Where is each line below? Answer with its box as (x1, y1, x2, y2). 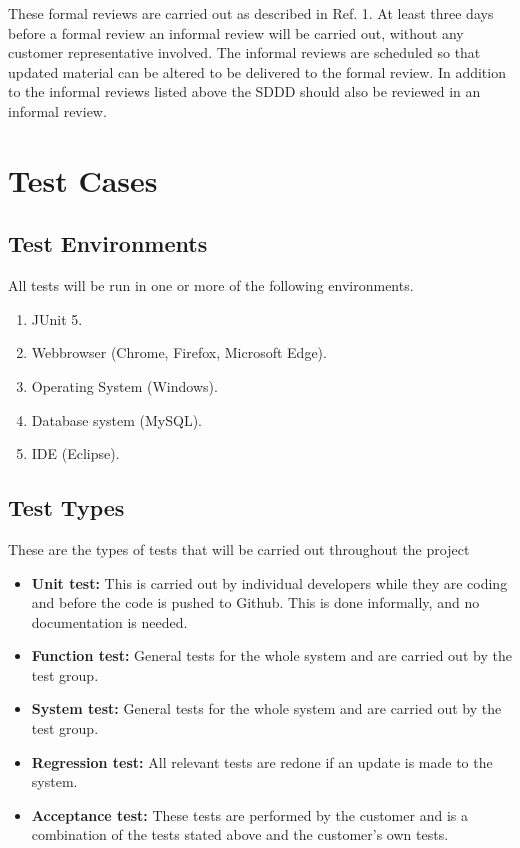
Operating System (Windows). (31, 375, 218, 396)
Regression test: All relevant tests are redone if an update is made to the (31, 751, 493, 772)
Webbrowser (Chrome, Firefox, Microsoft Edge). (31, 342, 327, 363)
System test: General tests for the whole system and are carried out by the (31, 698, 502, 719)
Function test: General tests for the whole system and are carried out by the (31, 645, 512, 666)
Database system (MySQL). (31, 409, 202, 430)
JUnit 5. (31, 308, 83, 329)
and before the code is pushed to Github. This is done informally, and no (31, 592, 480, 613)
